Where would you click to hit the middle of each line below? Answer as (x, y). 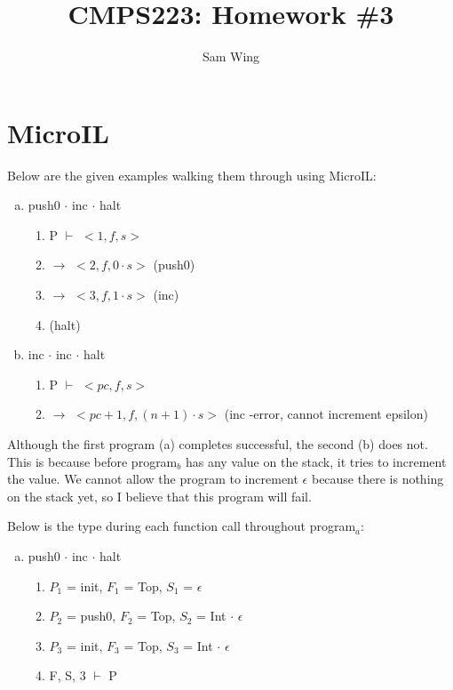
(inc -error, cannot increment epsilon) (326, 414)
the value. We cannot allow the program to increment (153, 479)
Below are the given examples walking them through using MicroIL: (192, 175)
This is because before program (92, 461)
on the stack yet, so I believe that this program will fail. (159, 496)
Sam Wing (231, 56)
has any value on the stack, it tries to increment (316, 461)
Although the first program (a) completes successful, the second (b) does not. (218, 444)
